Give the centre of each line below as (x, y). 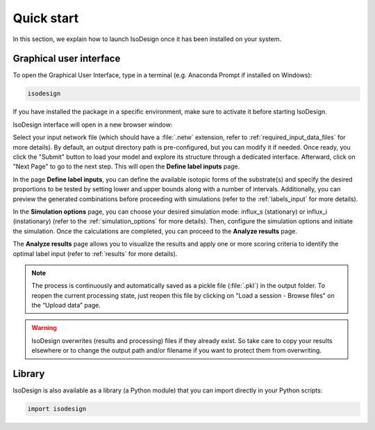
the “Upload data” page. (66, 305)
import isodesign (57, 409)
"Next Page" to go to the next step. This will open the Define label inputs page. (126, 166)
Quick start (46, 18)
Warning (44, 328)
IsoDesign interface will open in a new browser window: (93, 125)
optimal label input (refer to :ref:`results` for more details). (95, 253)
